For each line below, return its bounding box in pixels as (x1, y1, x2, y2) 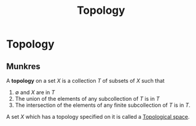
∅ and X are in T (14, 89, 55, 96)
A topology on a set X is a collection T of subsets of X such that (6, 77, 165, 84)
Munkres (6, 61, 41, 71)
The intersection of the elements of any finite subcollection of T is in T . (14, 101, 191, 109)
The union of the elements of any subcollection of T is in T (14, 95, 160, 102)
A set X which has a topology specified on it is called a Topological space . (6, 113, 190, 120)
